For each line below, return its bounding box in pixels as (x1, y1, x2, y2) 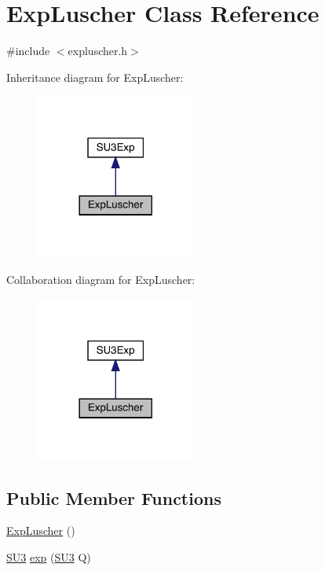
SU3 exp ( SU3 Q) (6, 548, 91, 565)
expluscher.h (68, 42, 128, 59)
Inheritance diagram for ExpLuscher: (6, 68, 184, 85)
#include (6, 42, 50, 59)
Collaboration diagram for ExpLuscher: (6, 271, 195, 287)
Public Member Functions (6, 485, 221, 510)
